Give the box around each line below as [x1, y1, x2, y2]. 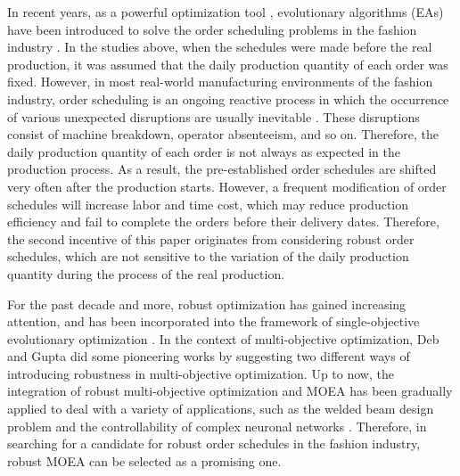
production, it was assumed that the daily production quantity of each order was [7, 54, 448, 73]
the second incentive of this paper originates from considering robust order [7, 229, 415, 248]
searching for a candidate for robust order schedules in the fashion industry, [7, 434, 421, 453]
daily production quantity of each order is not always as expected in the [7, 142, 400, 160]
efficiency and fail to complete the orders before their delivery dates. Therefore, [7, 212, 439, 231]
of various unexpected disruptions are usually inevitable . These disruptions [7, 107, 420, 126]
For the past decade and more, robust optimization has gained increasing [7, 294, 407, 313]
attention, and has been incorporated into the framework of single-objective [7, 312, 420, 331]
